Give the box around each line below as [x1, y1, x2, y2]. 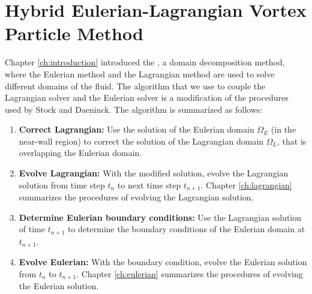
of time [19, 223, 45, 235]
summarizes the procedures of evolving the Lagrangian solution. [19, 191, 254, 203]
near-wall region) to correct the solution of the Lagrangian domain [19, 134, 264, 147]
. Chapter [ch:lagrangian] [200, 178, 292, 191]
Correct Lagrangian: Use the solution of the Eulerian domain [19, 123, 254, 136]
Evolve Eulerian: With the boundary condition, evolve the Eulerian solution [19, 256, 307, 268]
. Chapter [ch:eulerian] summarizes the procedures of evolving [76, 267, 303, 280]
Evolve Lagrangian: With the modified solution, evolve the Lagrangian [19, 167, 289, 179]
